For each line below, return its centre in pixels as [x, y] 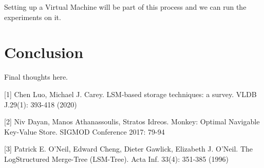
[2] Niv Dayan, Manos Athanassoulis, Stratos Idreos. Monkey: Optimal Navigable [132, 122]
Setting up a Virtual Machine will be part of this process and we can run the [125, 7]
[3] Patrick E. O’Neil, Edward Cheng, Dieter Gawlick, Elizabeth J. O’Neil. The [129, 149]
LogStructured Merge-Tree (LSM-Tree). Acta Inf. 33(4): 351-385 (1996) [116, 158]
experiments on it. [33, 17]
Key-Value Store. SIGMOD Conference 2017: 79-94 [84, 131]
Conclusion [44, 52]
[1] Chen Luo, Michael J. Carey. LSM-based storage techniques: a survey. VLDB [130, 94]
